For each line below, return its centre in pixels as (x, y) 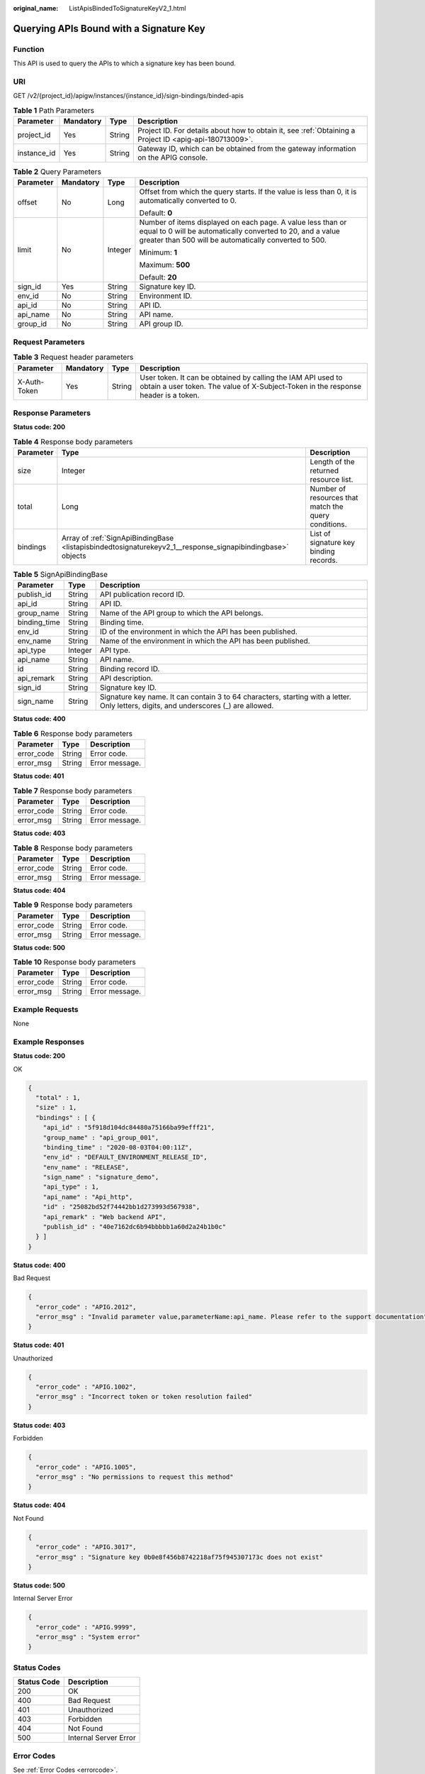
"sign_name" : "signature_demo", (101, 1177)
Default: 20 (158, 277)
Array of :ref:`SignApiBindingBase (118, 538)
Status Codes (37, 1668)
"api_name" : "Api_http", (88, 1197)
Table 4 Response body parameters (73, 441)
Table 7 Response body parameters (73, 790)
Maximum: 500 (165, 265)
